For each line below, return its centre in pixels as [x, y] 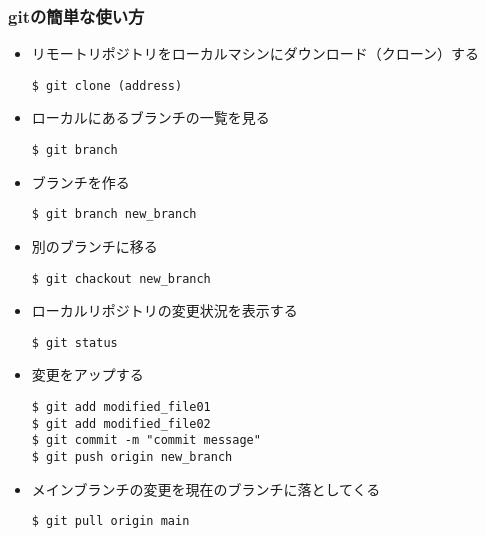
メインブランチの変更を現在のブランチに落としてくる [206, 488]
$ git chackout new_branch [121, 278]
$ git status [74, 342]
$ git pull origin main [110, 521]
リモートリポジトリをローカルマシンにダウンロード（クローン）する [255, 53]
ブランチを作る [80, 181]
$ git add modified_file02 [121, 423]
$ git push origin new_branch [132, 457]
